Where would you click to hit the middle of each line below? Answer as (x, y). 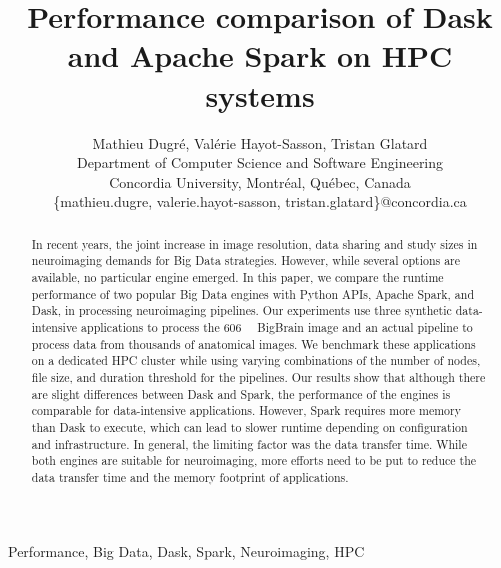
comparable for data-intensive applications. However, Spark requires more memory (246, 410)
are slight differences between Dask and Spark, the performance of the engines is (241, 393)
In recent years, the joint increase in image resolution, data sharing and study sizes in (254, 243)
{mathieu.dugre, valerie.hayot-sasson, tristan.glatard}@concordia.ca (260, 201)
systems (260, 94)
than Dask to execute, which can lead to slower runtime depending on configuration (249, 426)
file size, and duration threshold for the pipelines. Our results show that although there (258, 376)
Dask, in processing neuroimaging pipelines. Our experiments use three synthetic (241, 310)
